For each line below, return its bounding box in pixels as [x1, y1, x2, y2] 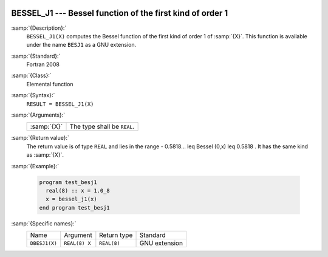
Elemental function [26, 80, 73, 87]
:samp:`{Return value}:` [11, 134, 70, 142]
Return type [99, 231, 133, 239]
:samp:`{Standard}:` [11, 52, 61, 60]
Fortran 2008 [26, 61, 60, 68]
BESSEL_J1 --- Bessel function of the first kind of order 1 [11, 8, 228, 18]
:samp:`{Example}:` [11, 162, 60, 170]
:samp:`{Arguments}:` [11, 111, 66, 118]
